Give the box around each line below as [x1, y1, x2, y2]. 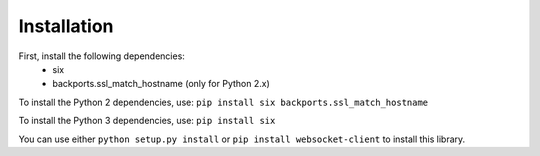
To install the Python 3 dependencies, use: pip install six [18, 115, 276, 127]
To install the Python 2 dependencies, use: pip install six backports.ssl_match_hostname [18, 96, 429, 108]
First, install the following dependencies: [18, 50, 185, 62]
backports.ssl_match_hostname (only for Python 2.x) [52, 78, 270, 90]
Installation [18, 15, 114, 37]
